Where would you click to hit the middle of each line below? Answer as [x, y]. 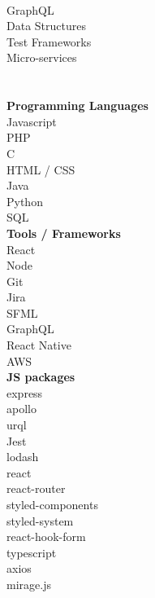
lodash [23, 457]
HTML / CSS [41, 169]
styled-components [52, 504]
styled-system [40, 520]
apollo [22, 409]
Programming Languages [77, 106]
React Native [39, 345]
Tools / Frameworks [64, 233]
